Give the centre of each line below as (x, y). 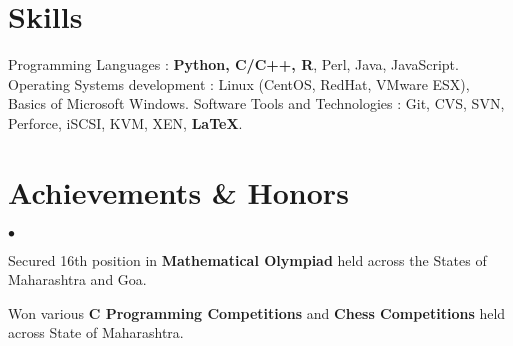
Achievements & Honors (178, 191)
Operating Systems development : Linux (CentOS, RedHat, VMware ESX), (239, 83)
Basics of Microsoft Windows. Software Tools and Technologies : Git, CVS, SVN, (256, 103)
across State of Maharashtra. (96, 332)
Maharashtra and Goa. (77, 279)
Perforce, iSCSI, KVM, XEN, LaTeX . (125, 122)
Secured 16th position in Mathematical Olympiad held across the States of (247, 259)
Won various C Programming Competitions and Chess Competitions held (257, 312)
